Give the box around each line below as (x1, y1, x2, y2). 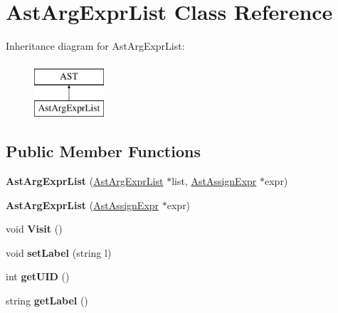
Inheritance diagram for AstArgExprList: (6, 38, 185, 53)
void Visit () (6, 221, 63, 236)
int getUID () (6, 269, 70, 284)
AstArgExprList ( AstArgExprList (6, 174, 164, 189)
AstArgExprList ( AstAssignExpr (6, 197, 159, 212)
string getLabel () (6, 293, 88, 308)
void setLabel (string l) (6, 245, 112, 260)
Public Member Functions (6, 140, 201, 162)
